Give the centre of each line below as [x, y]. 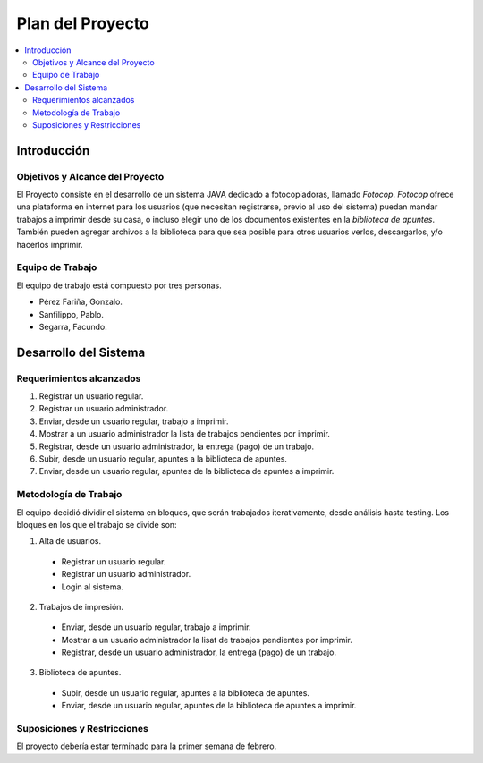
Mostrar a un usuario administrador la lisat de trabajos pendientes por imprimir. [207, 640]
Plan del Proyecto [83, 23]
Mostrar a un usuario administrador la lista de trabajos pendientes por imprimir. [185, 434]
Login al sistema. [93, 587]
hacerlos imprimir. [50, 244]
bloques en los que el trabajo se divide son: [97, 524]
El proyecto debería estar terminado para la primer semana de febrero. [147, 746]
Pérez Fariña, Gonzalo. [80, 302]
